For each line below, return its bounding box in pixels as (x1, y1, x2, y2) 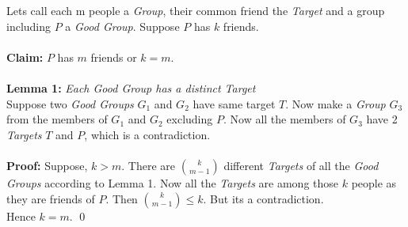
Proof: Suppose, (6, 157, 88, 173)
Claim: (6, 48, 44, 65)
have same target (193, 95, 276, 112)
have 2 (366, 111, 398, 127)
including (6, 17, 51, 34)
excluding (166, 111, 213, 127)
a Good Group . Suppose (65, 17, 180, 34)
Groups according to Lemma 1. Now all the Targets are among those (6, 174, 339, 191)
